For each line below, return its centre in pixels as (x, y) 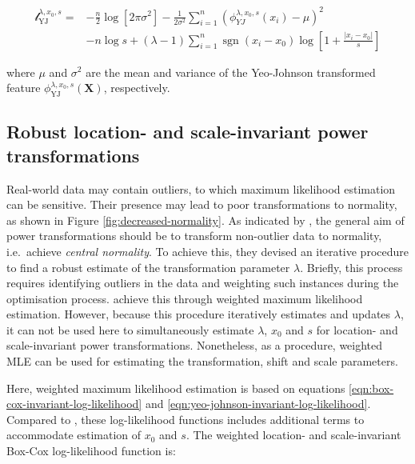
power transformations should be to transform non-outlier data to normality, (194, 236)
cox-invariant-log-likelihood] (74, 404)
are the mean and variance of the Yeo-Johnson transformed (231, 72)
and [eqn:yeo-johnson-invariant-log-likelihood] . (258, 404)
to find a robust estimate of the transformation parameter (148, 267)
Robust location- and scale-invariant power (188, 132)
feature (24, 88)
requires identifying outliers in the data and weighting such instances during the (203, 283)
